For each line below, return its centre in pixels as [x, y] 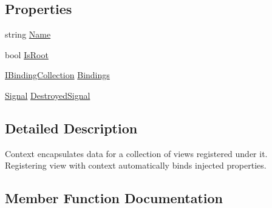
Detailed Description [71, 128]
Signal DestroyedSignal [48, 95]
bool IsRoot [27, 54]
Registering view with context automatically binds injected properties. [136, 165]
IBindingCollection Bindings [57, 75]
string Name [28, 34]
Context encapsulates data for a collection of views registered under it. [136, 153]
